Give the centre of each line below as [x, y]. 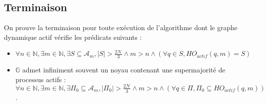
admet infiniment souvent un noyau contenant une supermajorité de [124, 70]
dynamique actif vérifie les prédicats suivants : [73, 37]
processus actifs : [41, 79]
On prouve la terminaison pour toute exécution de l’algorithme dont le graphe [121, 27]
